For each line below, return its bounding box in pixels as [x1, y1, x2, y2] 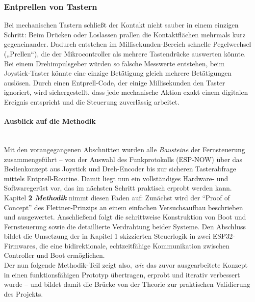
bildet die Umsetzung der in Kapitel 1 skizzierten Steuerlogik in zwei [4, 231, 211, 241]
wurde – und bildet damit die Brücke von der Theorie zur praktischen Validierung [4, 279, 251, 289]
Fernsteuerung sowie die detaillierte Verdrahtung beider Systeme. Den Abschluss [4, 221, 246, 231]
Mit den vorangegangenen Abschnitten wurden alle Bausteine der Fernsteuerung [4, 144, 245, 154]
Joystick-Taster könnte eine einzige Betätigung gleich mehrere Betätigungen [4, 68, 231, 78]
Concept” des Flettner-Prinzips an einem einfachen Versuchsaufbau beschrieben [4, 202, 243, 212]
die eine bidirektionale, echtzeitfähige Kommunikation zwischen [39, 240, 229, 250]
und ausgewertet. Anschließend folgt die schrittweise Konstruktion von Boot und [4, 212, 246, 222]
